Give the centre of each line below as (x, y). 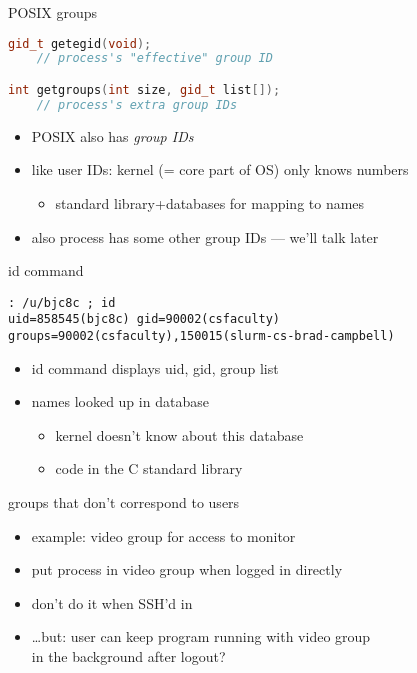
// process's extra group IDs (137, 104)
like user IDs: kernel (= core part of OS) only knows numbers (220, 169)
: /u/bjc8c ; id (62, 302)
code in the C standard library (149, 468)
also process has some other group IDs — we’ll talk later (205, 236)
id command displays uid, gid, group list (155, 367)
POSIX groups (52, 12)
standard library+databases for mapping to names (210, 202)
